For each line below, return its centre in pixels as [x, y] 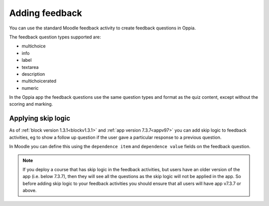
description [33, 74]
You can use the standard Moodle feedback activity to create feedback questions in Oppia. [103, 28]
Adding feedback [46, 13]
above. [30, 191]
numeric [30, 88]
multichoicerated [39, 81]
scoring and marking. [31, 104]
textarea [30, 67]
